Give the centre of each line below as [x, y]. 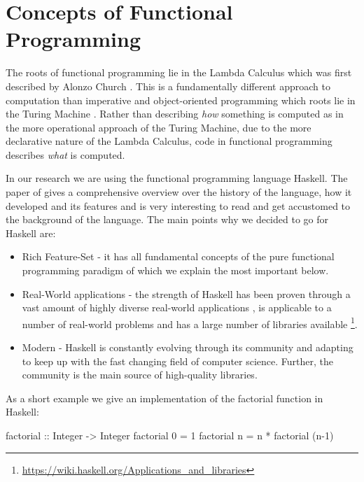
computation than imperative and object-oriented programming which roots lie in [181, 100]
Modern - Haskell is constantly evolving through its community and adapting [188, 347]
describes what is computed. [65, 154]
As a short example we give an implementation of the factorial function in [164, 398]
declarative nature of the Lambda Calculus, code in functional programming [169, 141]
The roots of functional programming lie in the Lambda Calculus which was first [179, 72]
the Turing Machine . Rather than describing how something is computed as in [175, 114]
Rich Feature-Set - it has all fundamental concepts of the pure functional [178, 256]
